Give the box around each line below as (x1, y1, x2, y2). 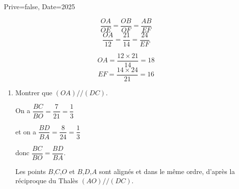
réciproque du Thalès (15, 175, 79, 186)
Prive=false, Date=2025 (4, 1, 75, 11)
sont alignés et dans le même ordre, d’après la (99, 166, 235, 176)
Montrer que (15, 87, 52, 97)
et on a (15, 126, 36, 136)
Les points (15, 166, 46, 176)
